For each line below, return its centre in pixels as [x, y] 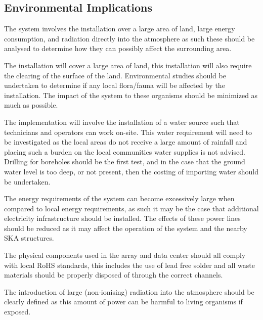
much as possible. [31, 105]
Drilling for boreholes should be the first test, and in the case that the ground [125, 162]
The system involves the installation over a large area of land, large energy [120, 29]
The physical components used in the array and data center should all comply [125, 255]
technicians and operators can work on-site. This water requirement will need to [128, 132]
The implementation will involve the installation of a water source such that [122, 122]
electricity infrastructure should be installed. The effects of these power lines [122, 218]
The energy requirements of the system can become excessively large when [119, 198]
